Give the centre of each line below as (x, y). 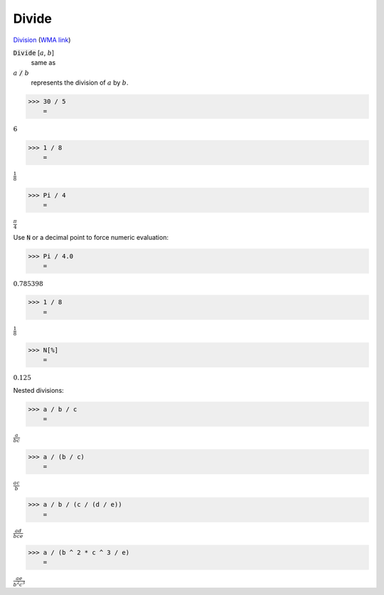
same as (43, 63)
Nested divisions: (38, 390)
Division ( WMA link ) (42, 40)
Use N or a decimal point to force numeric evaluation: (91, 237)
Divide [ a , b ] (34, 53)
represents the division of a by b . (80, 83)
